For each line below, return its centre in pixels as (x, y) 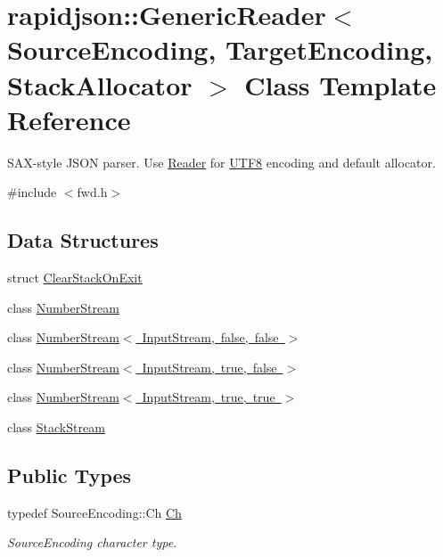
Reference (69, 119)
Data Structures (83, 240)
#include (32, 192)
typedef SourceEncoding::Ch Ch (94, 512)
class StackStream (56, 427)
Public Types (70, 475)
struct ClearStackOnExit (75, 278)
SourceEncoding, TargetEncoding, (220, 49)
